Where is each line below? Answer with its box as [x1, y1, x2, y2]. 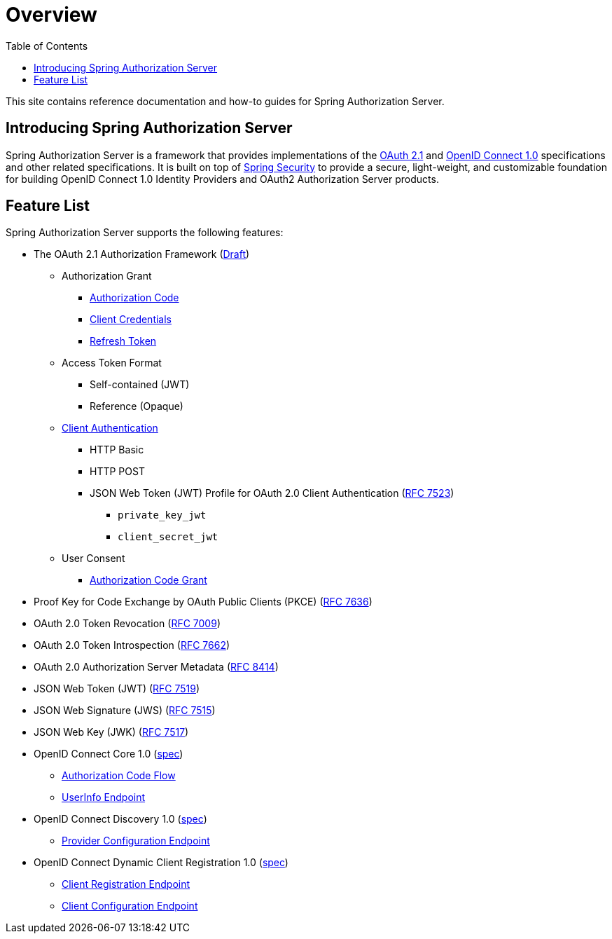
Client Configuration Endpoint [62, 900, 198, 912]
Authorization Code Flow [62, 769, 176, 782]
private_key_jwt [118, 509, 207, 521]
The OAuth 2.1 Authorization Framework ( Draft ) [34, 248, 250, 261]
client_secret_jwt [118, 531, 218, 543]
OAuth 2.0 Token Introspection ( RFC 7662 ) [34, 639, 230, 652]
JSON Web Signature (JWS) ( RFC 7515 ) [34, 704, 216, 717]
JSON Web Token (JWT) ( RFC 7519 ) [34, 683, 200, 695]
